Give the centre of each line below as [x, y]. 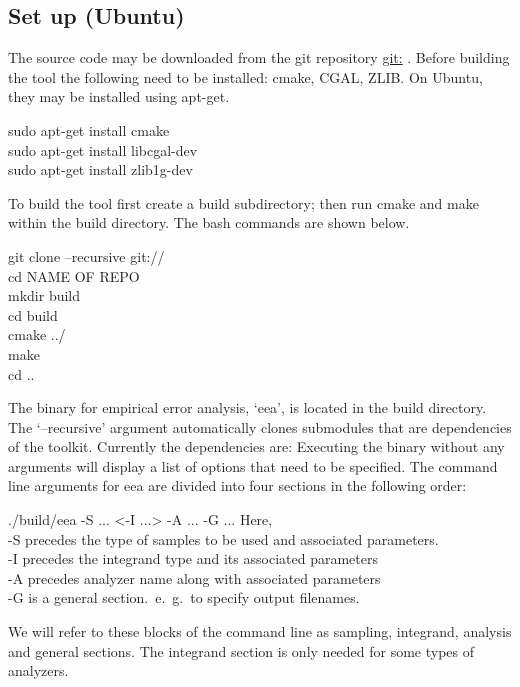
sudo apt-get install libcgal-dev [103, 149]
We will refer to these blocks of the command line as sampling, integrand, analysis [260, 631]
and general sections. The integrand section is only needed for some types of [241, 650]
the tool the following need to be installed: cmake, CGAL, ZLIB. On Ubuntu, [245, 76]
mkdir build [44, 295]
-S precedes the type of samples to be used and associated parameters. [223, 538]
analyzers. [38, 670]
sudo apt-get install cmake [89, 129]
